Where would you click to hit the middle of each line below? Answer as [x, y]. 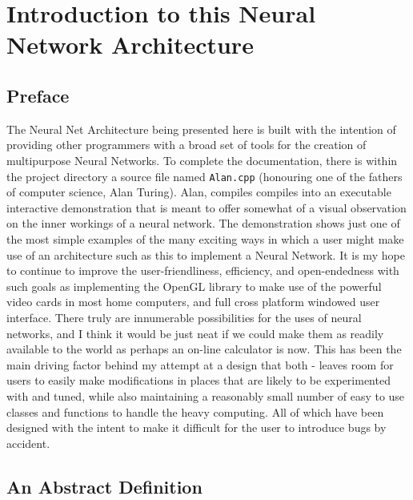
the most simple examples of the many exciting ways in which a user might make [205, 238]
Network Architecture [130, 44]
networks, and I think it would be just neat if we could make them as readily [195, 333]
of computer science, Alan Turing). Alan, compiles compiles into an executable [199, 192]
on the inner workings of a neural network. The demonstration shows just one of [203, 223]
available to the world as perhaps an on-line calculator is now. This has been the [204, 349]
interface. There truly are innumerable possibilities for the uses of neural [184, 317]
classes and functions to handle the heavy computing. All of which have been [195, 411]
